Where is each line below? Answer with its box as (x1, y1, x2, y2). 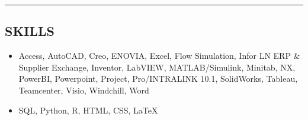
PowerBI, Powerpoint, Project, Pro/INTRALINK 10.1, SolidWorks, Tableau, (18, 72, 298, 85)
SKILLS (5, 22, 54, 40)
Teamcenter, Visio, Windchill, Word (18, 84, 149, 96)
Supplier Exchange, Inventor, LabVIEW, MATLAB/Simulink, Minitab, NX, (18, 61, 296, 73)
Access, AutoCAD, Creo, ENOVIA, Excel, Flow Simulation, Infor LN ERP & (18, 49, 300, 62)
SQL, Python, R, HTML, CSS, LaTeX (18, 104, 158, 116)
